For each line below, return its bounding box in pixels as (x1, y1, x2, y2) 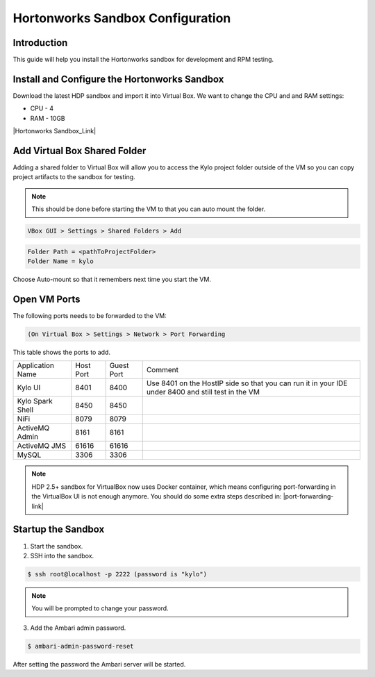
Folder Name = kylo (27, 258, 94, 265)
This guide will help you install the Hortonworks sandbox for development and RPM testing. (12, 56, 274, 64)
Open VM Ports (12, 293, 81, 305)
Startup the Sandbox (12, 524, 105, 535)
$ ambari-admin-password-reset (27, 642, 135, 650)
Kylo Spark (17, 396, 53, 406)
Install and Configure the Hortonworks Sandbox (12, 73, 224, 85)
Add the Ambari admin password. (30, 624, 126, 632)
